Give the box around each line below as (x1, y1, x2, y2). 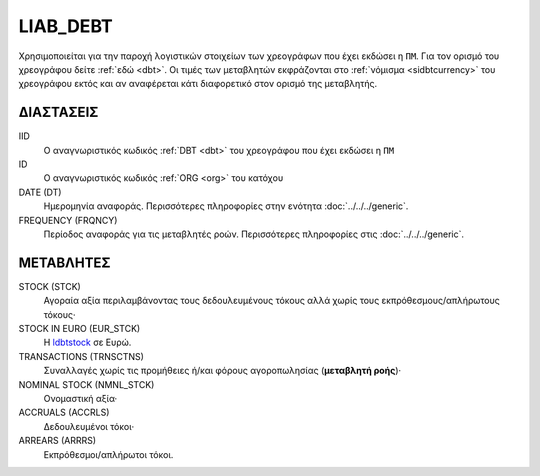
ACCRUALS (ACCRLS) (18, 406, 110, 419)
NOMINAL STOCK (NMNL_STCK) (18, 378, 155, 390)
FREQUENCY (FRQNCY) (18, 214, 118, 226)
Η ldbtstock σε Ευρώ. (43, 336, 132, 349)
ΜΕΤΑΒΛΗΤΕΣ (18, 254, 111, 271)
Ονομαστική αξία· (43, 393, 118, 404)
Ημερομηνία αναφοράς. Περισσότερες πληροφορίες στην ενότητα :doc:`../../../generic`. (43, 200, 409, 212)
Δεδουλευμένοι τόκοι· (43, 420, 135, 432)
